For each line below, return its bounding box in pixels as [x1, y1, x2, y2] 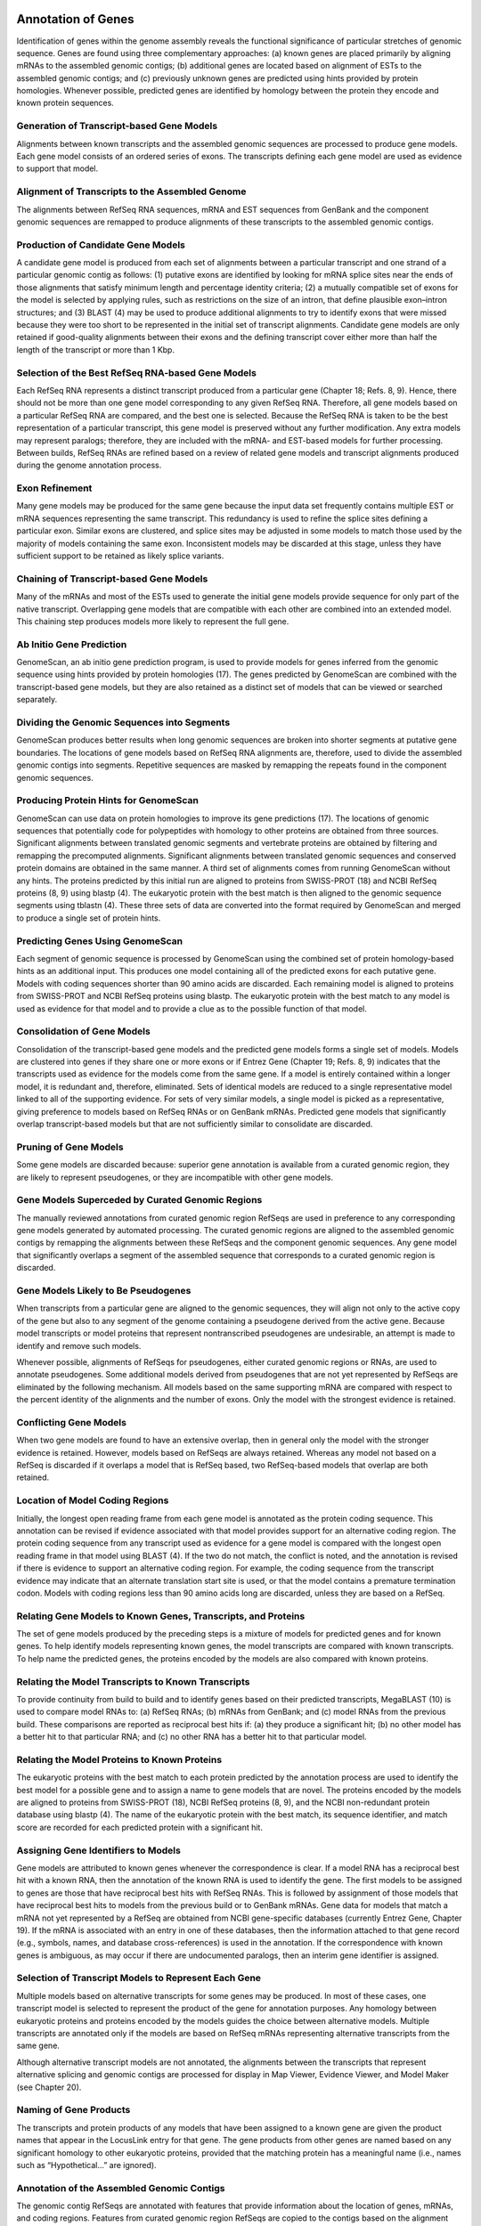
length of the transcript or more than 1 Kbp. [16, 344, 175, 355]
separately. [16, 695, 58, 705]
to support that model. [16, 163, 99, 174]
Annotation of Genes [16, 12, 135, 27]
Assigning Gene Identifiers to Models [16, 1844, 182, 1856]
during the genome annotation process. [16, 459, 162, 471]
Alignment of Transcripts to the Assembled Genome [16, 185, 247, 198]
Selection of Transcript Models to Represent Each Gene [16, 1972, 262, 1985]
